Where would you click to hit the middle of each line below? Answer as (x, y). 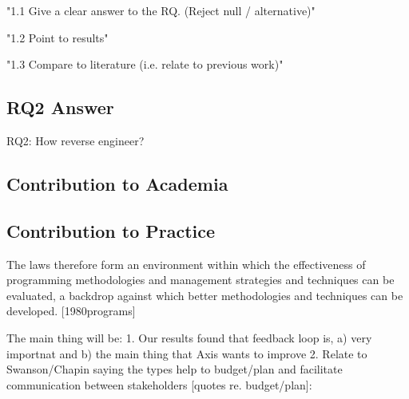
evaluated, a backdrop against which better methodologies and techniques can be (205, 295)
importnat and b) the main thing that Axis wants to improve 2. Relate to (187, 353)
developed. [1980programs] (71, 311)
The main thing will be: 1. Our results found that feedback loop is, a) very (189, 337)
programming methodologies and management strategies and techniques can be (201, 280)
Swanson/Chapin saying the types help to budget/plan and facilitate (175, 369)
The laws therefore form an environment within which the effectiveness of (186, 264)
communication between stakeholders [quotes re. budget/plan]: (159, 384)
